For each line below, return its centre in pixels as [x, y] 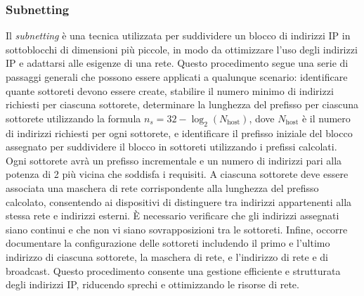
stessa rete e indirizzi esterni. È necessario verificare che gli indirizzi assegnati [173, 215]
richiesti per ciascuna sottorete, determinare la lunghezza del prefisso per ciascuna [182, 104]
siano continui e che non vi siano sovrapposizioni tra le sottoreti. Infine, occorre [177, 229]
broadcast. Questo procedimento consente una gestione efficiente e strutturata [173, 270]
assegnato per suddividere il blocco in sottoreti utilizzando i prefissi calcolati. [171, 147]
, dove [262, 118]
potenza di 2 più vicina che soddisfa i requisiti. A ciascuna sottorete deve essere [177, 174]
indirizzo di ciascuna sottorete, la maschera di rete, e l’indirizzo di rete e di [167, 256]
